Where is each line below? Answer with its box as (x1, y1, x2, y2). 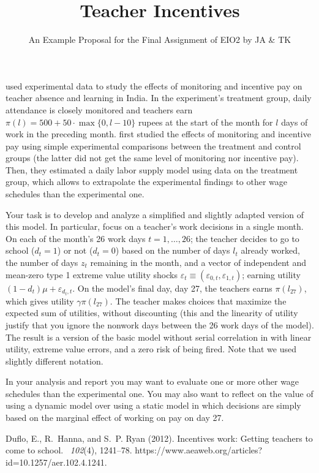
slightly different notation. (6, 354, 103, 367)
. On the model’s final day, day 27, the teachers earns (72, 281, 272, 294)
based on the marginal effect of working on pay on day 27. (6, 411, 224, 424)
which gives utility (6, 294, 74, 307)
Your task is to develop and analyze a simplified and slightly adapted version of (6, 208, 304, 221)
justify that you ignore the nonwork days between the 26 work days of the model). (6, 318, 314, 331)
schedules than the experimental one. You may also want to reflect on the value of (6, 387, 313, 399)
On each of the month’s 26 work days (6, 232, 146, 244)
